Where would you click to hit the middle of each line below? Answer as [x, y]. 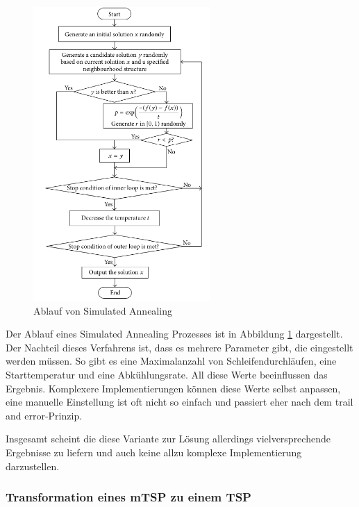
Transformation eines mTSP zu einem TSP [128, 497]
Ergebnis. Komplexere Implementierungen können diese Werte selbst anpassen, [173, 388]
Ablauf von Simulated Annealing [103, 310]
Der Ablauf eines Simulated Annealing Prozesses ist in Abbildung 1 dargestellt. [174, 334]
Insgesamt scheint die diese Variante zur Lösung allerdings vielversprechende [168, 439]
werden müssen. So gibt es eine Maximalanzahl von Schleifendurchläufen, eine [171, 361]
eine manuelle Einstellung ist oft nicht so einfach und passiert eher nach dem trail [179, 402]
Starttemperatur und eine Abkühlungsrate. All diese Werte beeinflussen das [167, 375]
